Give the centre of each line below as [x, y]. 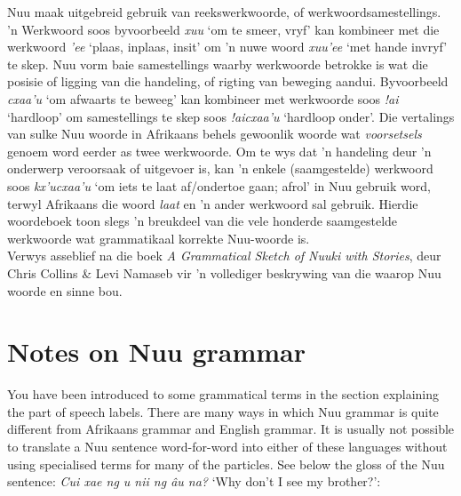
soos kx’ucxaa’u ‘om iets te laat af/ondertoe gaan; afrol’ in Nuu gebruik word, [219, 185]
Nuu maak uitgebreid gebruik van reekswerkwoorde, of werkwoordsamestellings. [224, 12]
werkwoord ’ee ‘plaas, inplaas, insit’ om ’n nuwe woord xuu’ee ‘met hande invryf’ [227, 47]
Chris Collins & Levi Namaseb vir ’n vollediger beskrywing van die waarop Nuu [224, 272]
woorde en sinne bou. [65, 290]
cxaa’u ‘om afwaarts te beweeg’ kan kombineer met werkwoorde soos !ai [203, 98]
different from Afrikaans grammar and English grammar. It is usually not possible [231, 429]
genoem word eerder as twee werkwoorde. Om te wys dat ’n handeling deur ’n [219, 151]
